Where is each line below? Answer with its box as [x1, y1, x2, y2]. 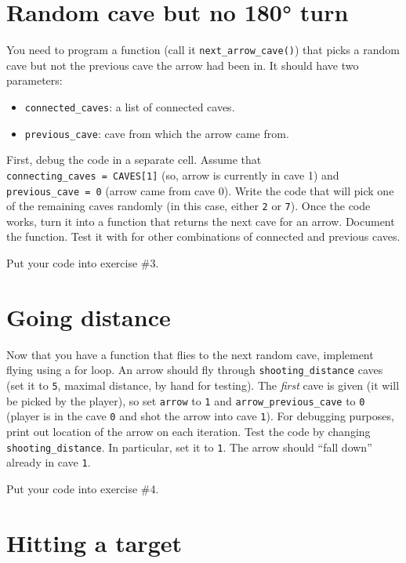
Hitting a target [6, 526, 183, 558]
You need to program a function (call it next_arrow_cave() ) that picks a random [6, 42, 400, 58]
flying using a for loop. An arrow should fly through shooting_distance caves [6, 361, 383, 378]
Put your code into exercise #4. [6, 480, 159, 496]
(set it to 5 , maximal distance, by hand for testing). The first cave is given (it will [6, 377, 400, 393]
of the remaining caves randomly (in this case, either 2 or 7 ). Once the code [6, 198, 371, 214]
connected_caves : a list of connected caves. [24, 98, 235, 114]
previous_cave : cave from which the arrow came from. [24, 125, 289, 141]
